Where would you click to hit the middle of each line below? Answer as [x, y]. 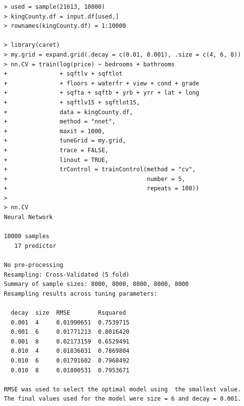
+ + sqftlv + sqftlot [63, 74]
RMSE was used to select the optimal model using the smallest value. [122, 389]
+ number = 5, [95, 179]
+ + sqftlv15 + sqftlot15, [72, 102]
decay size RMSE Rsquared [68, 313]
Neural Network [28, 217]
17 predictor [35, 246]
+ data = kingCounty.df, [68, 112]
